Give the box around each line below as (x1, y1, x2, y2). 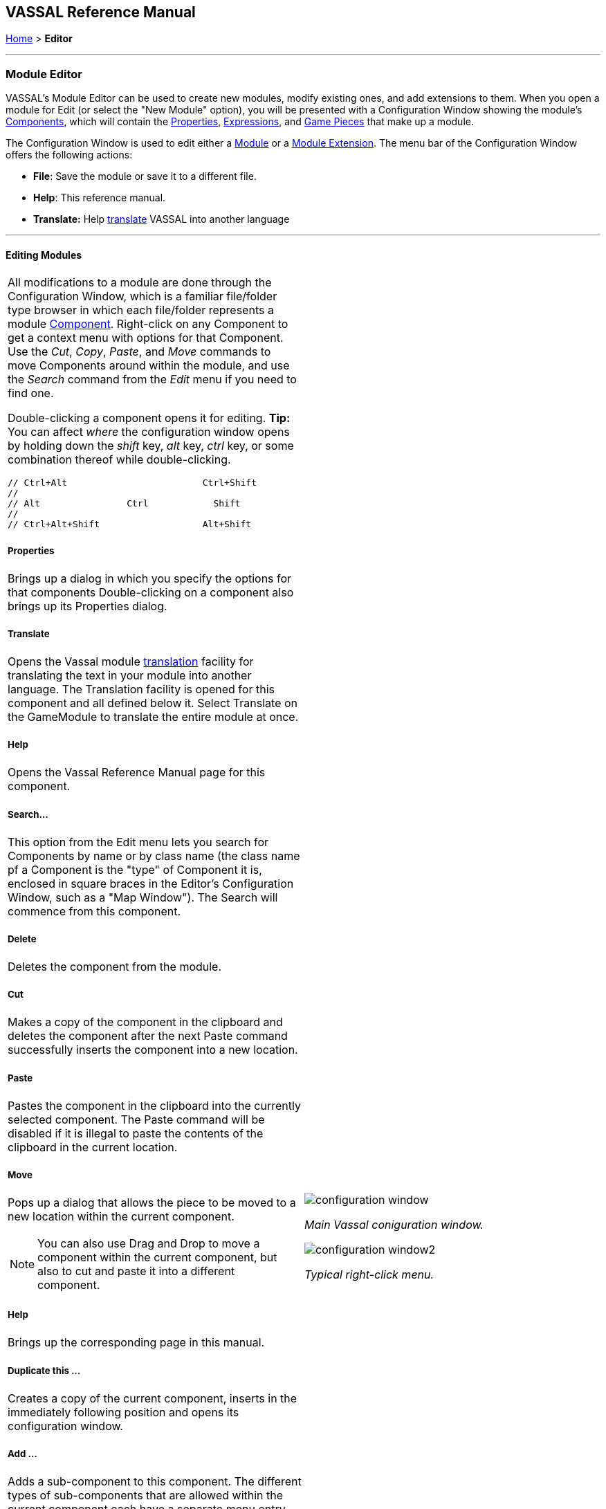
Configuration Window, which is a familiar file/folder (8, 289, 277, 304)
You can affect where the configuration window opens (8, 425, 290, 439)
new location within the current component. (8, 1209, 235, 1224)
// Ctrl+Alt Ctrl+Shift (8, 477, 257, 488)
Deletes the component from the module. (8, 960, 222, 974)
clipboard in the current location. (8, 1140, 178, 1154)
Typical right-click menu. (304, 1267, 434, 1281)
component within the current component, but (37, 1250, 277, 1265)
